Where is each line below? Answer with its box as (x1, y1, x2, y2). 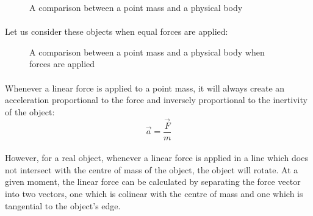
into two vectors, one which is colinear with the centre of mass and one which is (5, 187, 303, 200)
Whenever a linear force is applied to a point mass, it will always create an (5, 81, 285, 94)
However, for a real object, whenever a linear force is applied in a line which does (5, 151, 308, 164)
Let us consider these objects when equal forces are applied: (5, 25, 228, 38)
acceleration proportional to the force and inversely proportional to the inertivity (5, 93, 308, 106)
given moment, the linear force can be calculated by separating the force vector (5, 175, 301, 188)
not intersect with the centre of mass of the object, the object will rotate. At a (5, 163, 298, 176)
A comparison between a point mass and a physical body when (29, 45, 265, 58)
